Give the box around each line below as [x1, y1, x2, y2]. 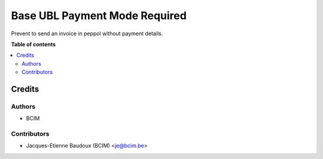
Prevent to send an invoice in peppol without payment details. [11, 30, 163, 37]
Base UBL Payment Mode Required [11, 9, 187, 22]
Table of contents [11, 41, 56, 48]
